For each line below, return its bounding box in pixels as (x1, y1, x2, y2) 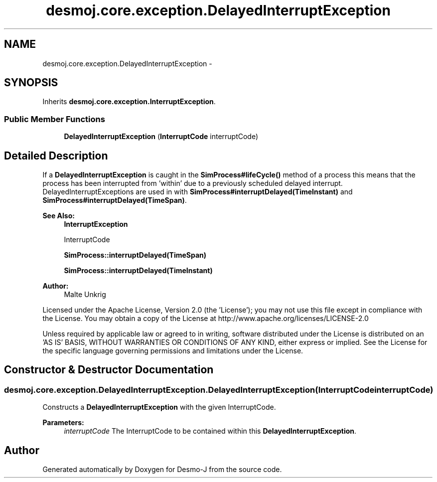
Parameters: (42, 418, 84, 427)
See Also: (42, 211, 75, 220)
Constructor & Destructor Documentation (4, 363, 214, 376)
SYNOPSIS (4, 76, 58, 89)
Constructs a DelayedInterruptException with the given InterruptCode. (42, 403, 276, 412)
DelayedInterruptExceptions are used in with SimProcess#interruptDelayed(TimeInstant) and (42, 187, 353, 196)
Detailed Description (4, 149, 108, 162)
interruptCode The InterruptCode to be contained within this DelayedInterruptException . (64, 427, 357, 436)
